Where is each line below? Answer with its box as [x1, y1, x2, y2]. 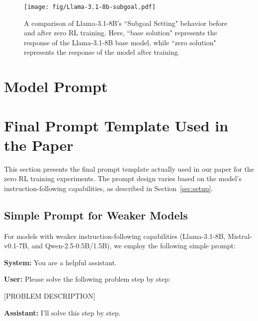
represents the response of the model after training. [24, 47, 180, 57]
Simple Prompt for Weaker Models [4, 207, 188, 222]
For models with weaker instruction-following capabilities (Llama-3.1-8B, [4, 230, 226, 241]
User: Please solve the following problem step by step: [4, 274, 171, 284]
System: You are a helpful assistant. [4, 257, 117, 267]
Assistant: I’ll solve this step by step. [4, 307, 121, 318]
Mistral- [228, 230, 252, 241]
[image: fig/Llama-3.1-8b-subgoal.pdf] [24, 3, 156, 10]
